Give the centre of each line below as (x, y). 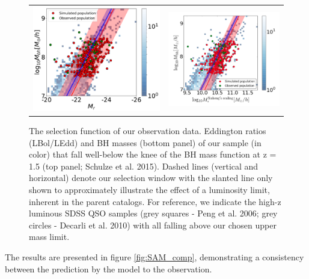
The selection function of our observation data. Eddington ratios (148, 131)
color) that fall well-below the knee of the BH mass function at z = (153, 154)
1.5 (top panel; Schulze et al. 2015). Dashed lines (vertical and (144, 166)
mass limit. (49, 237)
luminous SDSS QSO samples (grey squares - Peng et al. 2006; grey (153, 213)
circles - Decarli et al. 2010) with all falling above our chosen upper (153, 225)
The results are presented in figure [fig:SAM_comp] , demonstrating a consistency (154, 257)
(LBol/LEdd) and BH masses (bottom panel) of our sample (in (145, 142)
